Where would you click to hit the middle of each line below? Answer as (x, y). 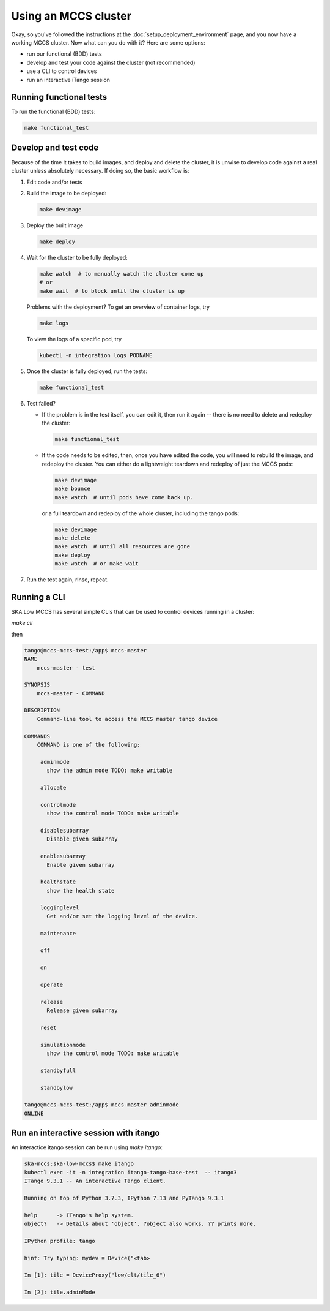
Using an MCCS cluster (71, 16)
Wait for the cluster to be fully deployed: (77, 258)
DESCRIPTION (42, 710)
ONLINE (34, 1113)
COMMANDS (37, 736)
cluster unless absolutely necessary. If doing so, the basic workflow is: (100, 171)
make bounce (73, 489)
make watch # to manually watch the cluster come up (122, 274)
